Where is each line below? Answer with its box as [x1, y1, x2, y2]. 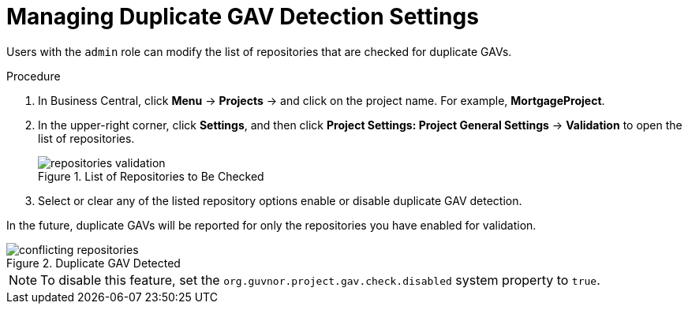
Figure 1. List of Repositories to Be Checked [38, 169, 264, 183]
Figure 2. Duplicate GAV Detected [6, 256, 181, 270]
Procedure [6, 69, 61, 83]
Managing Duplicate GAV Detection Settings [6, 3, 479, 30]
